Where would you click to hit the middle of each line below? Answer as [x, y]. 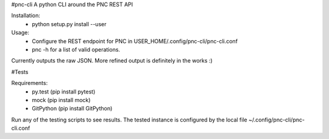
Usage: [20, 33]
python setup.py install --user [69, 24]
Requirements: [30, 83]
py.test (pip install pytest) [64, 92]
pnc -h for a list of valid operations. [76, 49]
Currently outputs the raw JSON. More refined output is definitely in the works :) [112, 61]
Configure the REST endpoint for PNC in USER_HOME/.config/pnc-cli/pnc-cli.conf [135, 41]
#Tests [20, 72]
